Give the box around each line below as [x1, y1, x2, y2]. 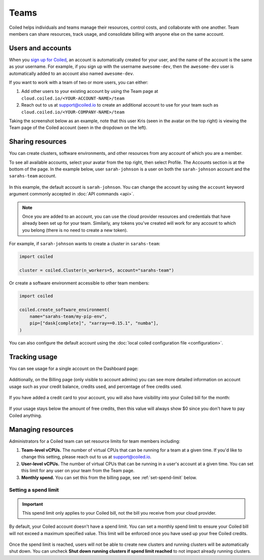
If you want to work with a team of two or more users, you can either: [9, 80, 149, 86]
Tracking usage [9, 352, 58, 361]
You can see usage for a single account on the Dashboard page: [9, 366, 139, 371]
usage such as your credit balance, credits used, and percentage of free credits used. [9, 384, 182, 389]
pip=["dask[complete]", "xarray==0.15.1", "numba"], [29, 321, 159, 326]
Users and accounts [9, 44, 72, 52]
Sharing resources [9, 137, 67, 146]
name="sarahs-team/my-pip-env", [29, 314, 108, 320]
